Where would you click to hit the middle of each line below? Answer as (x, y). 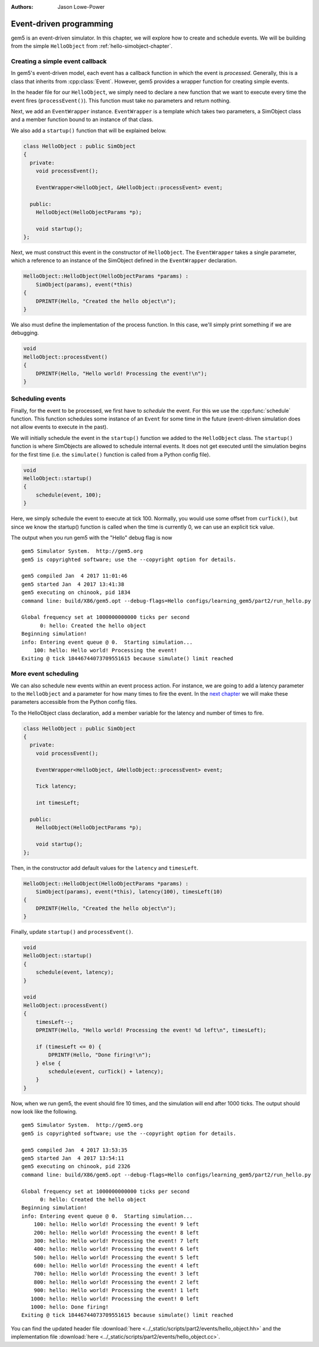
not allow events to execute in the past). (60, 427)
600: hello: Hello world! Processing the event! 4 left (116, 1266)
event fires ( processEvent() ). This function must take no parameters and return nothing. (121, 100)
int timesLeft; (58, 803)
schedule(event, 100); (69, 495)
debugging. (25, 333)
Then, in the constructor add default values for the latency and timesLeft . (105, 867)
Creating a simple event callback (59, 61)
